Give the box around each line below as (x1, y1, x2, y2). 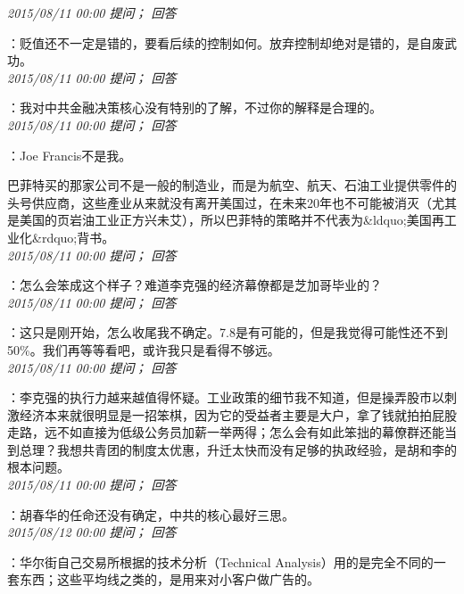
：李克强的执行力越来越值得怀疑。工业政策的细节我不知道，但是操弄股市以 (7, 388, 444, 407)
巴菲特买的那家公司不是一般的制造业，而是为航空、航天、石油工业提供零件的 (7, 176, 457, 194)
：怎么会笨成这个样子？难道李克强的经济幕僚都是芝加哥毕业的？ (7, 276, 382, 294)
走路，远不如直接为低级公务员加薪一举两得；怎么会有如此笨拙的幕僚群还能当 (7, 423, 457, 441)
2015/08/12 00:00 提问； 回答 (7, 523, 177, 541)
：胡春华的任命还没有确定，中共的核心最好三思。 (7, 505, 294, 524)
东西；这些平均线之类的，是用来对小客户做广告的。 (19, 570, 319, 589)
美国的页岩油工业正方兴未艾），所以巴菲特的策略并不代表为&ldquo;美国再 (19, 210, 444, 229)
